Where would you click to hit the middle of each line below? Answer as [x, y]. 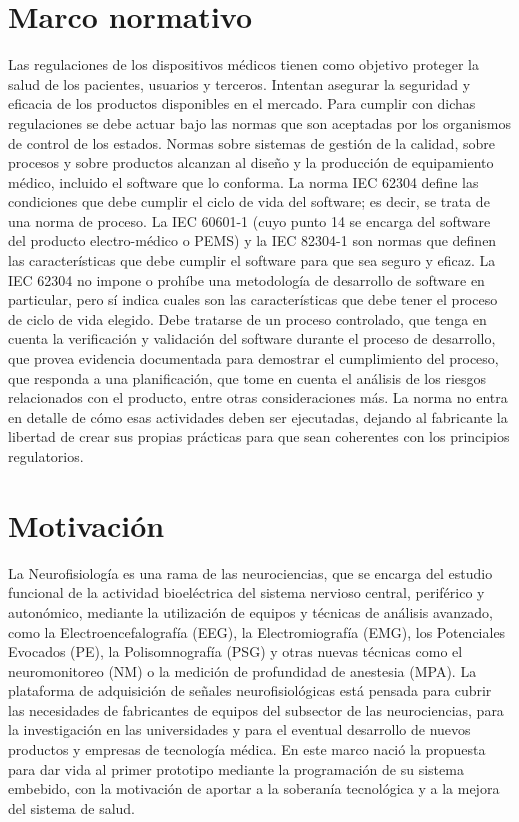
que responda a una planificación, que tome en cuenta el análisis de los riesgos [247, 377]
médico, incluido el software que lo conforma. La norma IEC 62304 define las [243, 181]
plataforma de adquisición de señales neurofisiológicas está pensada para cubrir [250, 690]
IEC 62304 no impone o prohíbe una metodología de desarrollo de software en [246, 279]
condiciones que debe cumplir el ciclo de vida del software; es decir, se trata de [249, 201]
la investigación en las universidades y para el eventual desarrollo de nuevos [239, 729]
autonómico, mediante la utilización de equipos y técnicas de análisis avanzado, [250, 611]
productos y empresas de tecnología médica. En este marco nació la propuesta [247, 749]
